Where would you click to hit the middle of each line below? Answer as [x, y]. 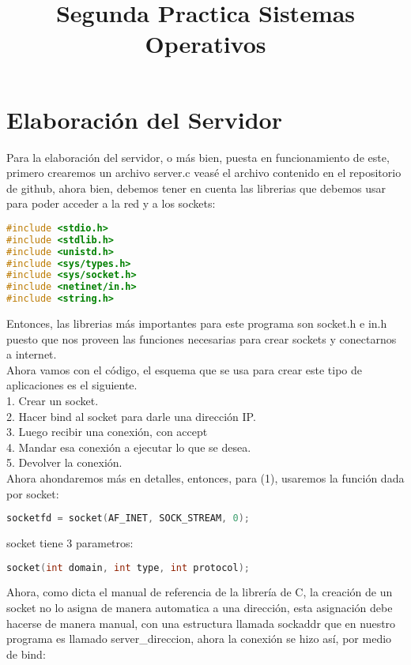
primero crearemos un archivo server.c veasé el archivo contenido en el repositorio [204, 173]
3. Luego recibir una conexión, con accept [107, 432]
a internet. [32, 354]
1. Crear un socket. [53, 400]
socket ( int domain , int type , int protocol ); [128, 567]
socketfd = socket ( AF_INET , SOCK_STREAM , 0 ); [128, 518]
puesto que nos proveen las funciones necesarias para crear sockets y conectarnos [202, 338]
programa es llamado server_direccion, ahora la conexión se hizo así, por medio [199, 639]
